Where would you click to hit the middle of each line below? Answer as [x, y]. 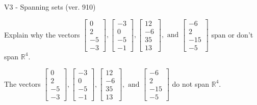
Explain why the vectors [42, 34]
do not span [191, 83]
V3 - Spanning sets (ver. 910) [50, 7]
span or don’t [232, 34]
